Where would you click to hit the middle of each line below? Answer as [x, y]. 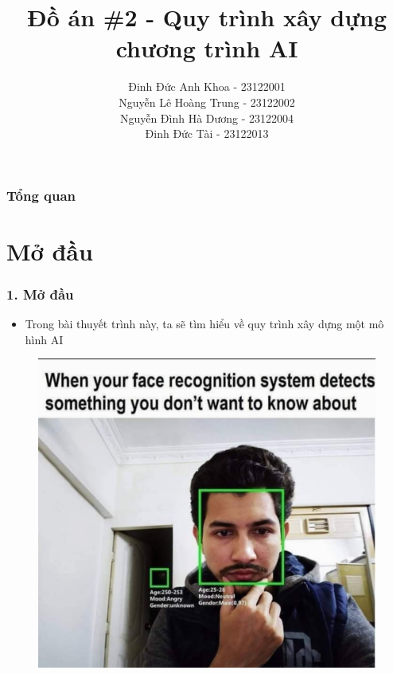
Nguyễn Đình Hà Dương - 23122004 [207, 118]
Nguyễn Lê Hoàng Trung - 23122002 [207, 102]
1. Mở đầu [40, 294]
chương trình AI [207, 48]
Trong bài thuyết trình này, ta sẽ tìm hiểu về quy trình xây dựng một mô [204, 324]
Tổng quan [41, 195]
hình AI [44, 339]
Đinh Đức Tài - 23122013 [207, 133]
